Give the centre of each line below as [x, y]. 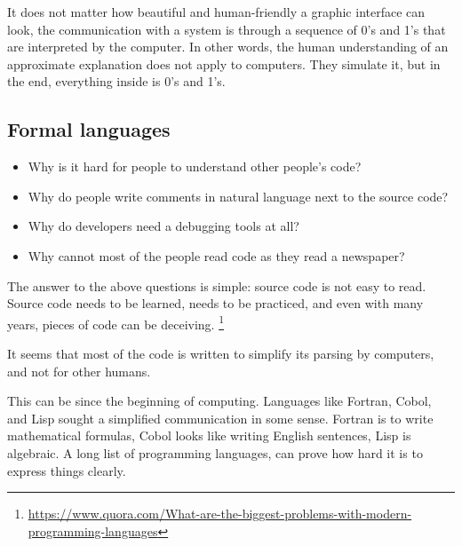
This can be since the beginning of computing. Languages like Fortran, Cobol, [219, 401]
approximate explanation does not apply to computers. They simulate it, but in [224, 63]
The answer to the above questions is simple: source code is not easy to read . [217, 285]
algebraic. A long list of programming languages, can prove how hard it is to [215, 452]
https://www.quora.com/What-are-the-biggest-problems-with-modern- [220, 514]
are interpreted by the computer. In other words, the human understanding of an [228, 47]
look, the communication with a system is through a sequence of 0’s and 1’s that [227, 29]
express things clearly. [67, 470]
